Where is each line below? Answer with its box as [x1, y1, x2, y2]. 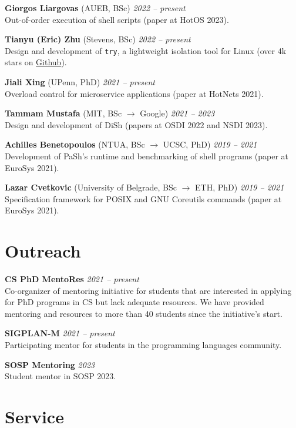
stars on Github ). [5, 56, 67, 68]
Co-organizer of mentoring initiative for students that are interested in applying [5, 284, 292, 296]
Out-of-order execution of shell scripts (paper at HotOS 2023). [5, 13, 229, 25]
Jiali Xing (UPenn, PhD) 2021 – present [5, 76, 156, 88]
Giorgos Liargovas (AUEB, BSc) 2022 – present [5, 2, 186, 14]
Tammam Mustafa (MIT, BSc [5, 107, 122, 119]
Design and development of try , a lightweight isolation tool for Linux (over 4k [5, 44, 287, 56]
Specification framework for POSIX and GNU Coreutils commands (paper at [5, 192, 282, 205]
